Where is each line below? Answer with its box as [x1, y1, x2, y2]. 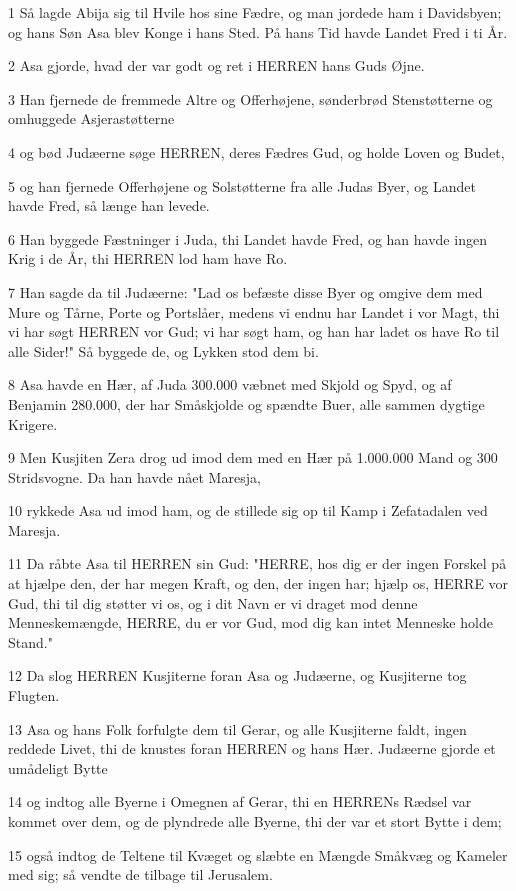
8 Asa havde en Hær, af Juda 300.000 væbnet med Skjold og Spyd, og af [8, 374, 452, 395]
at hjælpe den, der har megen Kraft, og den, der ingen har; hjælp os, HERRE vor [8, 573, 509, 594]
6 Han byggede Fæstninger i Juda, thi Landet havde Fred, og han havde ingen [8, 228, 487, 249]
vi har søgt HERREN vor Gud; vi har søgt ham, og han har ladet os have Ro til [8, 321, 500, 342]
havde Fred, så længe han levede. [8, 195, 210, 216]
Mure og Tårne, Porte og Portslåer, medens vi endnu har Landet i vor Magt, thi [8, 301, 500, 322]
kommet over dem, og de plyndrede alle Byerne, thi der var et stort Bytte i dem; [8, 811, 502, 831]
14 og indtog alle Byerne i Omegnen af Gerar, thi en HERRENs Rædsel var [8, 791, 472, 812]
